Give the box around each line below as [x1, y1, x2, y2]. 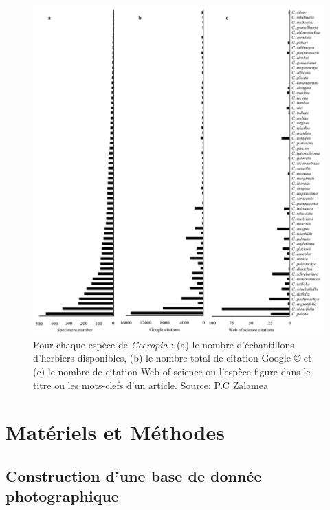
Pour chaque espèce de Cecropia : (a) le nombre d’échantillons [33, 337, 294, 351]
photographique [5, 485, 119, 507]
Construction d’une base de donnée [5, 465, 262, 486]
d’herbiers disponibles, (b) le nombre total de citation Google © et [33, 351, 312, 365]
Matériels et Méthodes [5, 418, 225, 446]
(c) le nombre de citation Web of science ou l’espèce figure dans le [33, 364, 311, 378]
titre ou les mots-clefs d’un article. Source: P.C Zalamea [33, 377, 268, 392]
